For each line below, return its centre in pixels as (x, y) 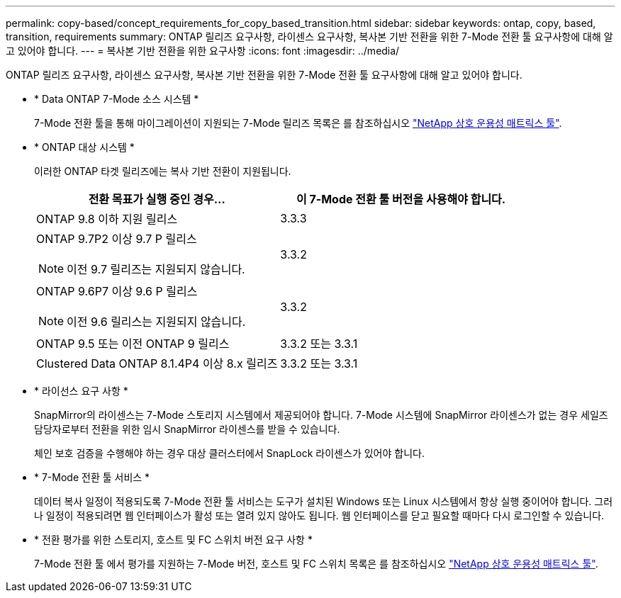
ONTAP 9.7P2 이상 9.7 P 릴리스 (117, 239)
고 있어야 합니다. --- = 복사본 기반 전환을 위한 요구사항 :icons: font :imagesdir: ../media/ (203, 51)
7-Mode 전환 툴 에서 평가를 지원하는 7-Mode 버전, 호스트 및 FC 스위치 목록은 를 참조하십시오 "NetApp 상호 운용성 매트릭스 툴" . (316, 564)
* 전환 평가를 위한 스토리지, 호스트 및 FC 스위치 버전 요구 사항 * (173, 540)
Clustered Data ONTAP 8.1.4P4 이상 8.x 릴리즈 (157, 363)
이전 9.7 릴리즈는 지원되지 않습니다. (156, 269)
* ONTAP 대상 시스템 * (84, 147)
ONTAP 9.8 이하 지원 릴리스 (107, 219)
